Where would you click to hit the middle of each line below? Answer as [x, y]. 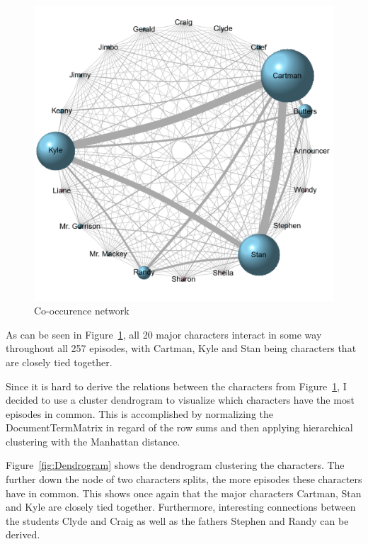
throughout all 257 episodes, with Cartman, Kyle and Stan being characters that [181, 348]
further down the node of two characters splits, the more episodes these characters [184, 479]
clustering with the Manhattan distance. [93, 441]
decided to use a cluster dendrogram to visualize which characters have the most [180, 400]
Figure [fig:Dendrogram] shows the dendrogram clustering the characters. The [175, 465]
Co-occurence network [82, 311]
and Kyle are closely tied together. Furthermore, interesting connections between [181, 507]
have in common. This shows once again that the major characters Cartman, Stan [184, 493]
